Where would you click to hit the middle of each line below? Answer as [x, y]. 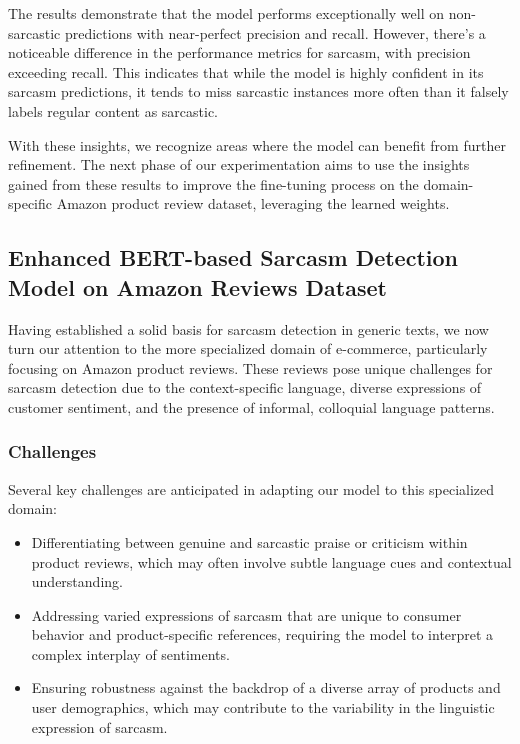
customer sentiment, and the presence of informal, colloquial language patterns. [251, 406]
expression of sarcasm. [99, 726]
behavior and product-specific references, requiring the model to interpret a [262, 634]
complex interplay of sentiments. [130, 653]
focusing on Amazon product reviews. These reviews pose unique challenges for [250, 367]
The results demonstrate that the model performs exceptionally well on [226, 13]
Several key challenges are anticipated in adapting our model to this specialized [251, 488]
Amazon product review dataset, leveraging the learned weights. [253, 203]
